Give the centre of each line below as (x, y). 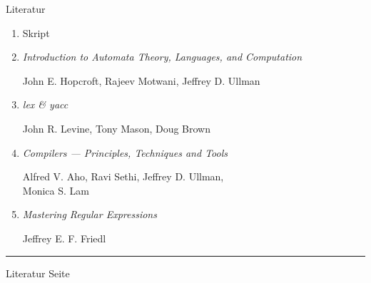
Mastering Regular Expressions (90, 214)
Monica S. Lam (56, 190)
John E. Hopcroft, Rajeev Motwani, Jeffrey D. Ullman (141, 80)
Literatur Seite (38, 273)
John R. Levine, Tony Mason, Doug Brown (117, 128)
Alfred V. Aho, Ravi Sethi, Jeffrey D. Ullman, (123, 176)
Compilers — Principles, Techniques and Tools (125, 152)
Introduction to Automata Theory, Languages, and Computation (162, 57)
